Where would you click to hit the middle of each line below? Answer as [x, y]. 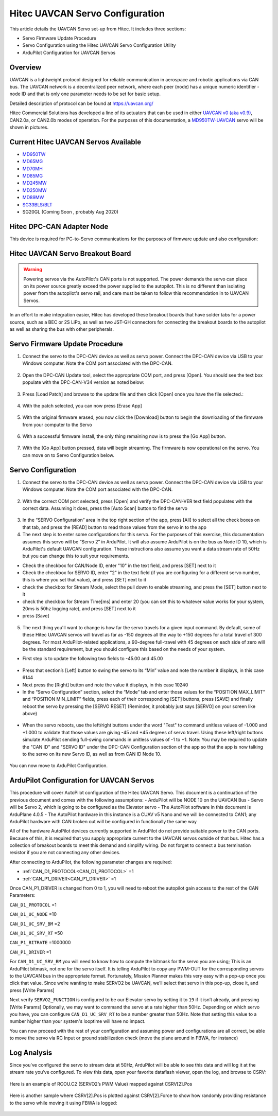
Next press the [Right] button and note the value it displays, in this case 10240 [105, 685]
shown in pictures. [29, 127]
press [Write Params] [32, 990]
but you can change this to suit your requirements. [76, 556]
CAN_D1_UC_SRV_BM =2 [35, 924]
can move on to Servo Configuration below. [68, 455]
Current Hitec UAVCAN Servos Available [75, 142]
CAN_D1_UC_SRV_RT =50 [36, 933]
